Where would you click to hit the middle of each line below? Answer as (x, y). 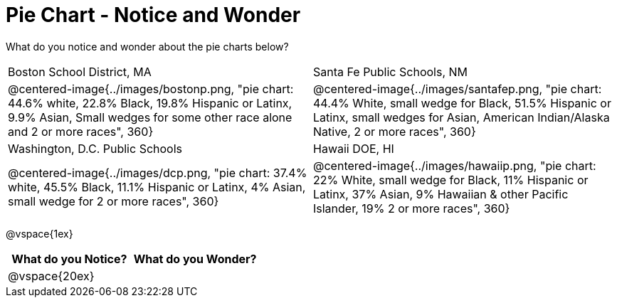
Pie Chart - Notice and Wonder (153, 15)
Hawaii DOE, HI (354, 148)
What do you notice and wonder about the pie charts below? (147, 46)
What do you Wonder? (195, 259)
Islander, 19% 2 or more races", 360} (412, 208)
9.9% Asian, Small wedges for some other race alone (150, 117)
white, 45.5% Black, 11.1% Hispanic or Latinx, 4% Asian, (157, 187)
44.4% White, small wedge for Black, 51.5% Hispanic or (462, 103)
